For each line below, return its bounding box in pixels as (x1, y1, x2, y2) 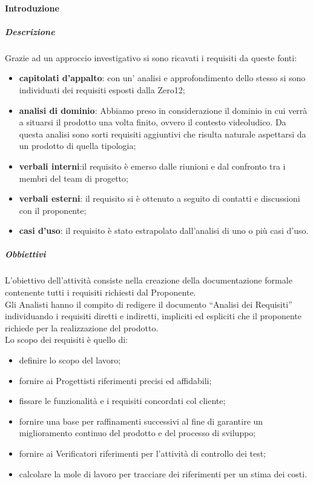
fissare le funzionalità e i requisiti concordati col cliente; (19, 394, 226, 407)
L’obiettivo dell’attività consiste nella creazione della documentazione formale (5, 274, 292, 287)
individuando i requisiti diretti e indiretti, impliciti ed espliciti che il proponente (5, 310, 301, 322)
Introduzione (5, 1, 59, 14)
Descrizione (5, 25, 55, 38)
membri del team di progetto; (19, 171, 128, 184)
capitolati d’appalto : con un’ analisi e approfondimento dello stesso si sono (19, 71, 306, 84)
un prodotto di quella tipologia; (19, 139, 136, 152)
